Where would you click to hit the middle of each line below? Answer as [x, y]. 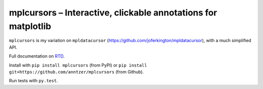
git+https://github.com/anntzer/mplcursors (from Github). [76, 72]
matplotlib [30, 26]
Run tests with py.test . [33, 81]
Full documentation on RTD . [37, 56]
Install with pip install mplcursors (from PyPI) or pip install [78, 65]
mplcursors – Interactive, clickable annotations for [113, 13]
